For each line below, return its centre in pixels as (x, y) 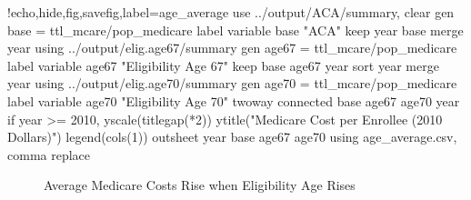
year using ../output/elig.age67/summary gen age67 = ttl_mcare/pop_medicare (232, 48)
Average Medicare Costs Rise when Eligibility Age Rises (200, 185)
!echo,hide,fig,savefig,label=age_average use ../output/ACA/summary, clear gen (231, 12)
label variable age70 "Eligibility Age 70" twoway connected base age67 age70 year (234, 100)
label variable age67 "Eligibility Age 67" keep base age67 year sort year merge (223, 65)
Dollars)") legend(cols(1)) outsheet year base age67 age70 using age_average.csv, (232, 137)
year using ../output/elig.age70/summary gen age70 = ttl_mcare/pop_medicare (232, 83)
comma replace (49, 154)
